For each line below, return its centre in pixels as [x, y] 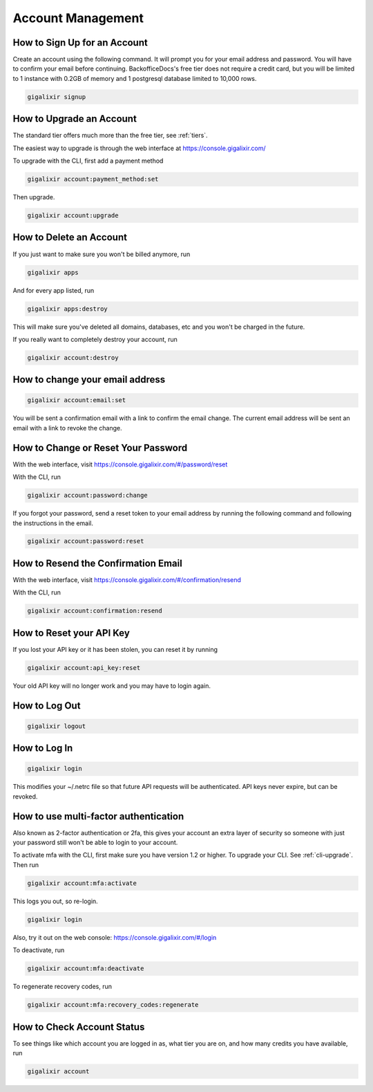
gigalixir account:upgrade [73, 216]
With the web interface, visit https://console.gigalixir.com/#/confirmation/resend [127, 580]
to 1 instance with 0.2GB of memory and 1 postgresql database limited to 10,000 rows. [135, 78]
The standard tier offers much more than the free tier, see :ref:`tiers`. [110, 136]
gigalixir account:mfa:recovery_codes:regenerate [113, 1005]
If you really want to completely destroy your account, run [95, 339]
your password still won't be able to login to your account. [95, 843]
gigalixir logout [57, 726]
